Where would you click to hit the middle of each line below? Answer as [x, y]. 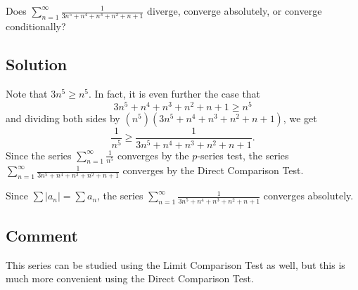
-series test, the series [243, 155]
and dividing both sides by [63, 118]
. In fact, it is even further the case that [175, 93]
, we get [300, 118]
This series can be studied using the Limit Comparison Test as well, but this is [175, 264]
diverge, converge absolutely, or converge [235, 11]
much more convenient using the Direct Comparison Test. [130, 278]
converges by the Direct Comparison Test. [213, 170]
